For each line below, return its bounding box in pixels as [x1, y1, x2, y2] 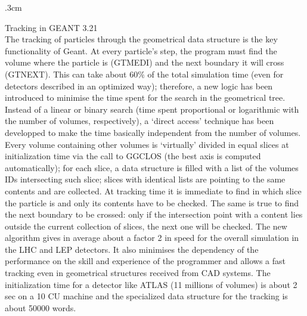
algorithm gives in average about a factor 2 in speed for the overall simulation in [5, 231, 299, 244]
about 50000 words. [5, 301, 76, 314]
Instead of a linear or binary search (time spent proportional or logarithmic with [5, 103, 299, 115]
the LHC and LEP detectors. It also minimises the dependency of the [5, 243, 259, 255]
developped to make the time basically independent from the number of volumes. [5, 126, 301, 138]
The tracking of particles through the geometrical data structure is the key [5, 33, 278, 45]
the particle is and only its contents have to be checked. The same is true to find [5, 196, 299, 209]
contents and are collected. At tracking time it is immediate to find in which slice [5, 184, 302, 197]
